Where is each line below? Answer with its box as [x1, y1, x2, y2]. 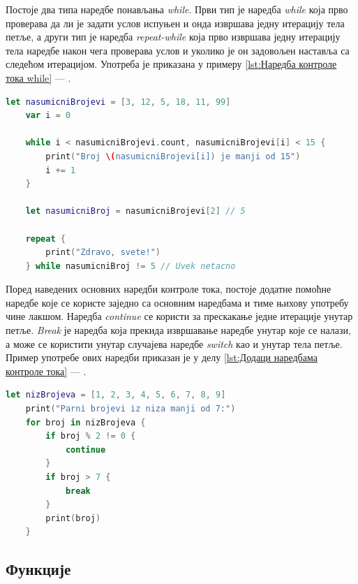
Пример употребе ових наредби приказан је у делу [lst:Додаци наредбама [6, 350, 318, 365]
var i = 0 [25, 110, 71, 121]
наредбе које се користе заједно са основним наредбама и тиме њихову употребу [6, 295, 349, 309]
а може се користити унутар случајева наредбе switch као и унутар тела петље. [6, 336, 343, 351]
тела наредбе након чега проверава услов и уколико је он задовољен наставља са [6, 43, 350, 57]
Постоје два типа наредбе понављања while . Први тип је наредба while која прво [6, 2, 348, 16]
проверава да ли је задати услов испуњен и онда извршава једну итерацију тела [6, 15, 345, 30]
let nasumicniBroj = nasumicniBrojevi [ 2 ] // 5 [25, 206, 246, 217]
